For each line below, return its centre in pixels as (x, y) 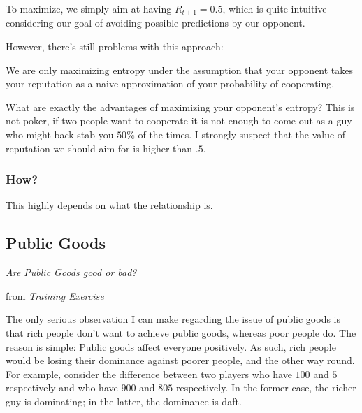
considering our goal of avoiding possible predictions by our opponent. (155, 23)
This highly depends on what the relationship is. (109, 205)
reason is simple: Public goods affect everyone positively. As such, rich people (171, 346)
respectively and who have (62, 387)
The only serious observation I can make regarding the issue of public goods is (173, 319)
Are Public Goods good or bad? (71, 272)
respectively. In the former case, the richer (266, 387)
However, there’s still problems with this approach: (115, 46)
